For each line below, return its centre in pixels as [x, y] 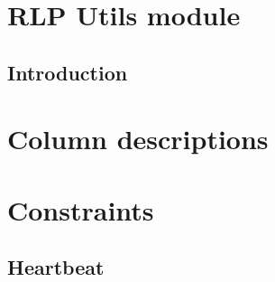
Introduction [68, 72]
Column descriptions [138, 139]
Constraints [81, 209]
